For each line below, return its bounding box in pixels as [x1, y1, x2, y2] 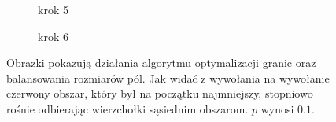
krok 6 [38, 28, 68, 44]
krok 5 [38, 2, 68, 17]
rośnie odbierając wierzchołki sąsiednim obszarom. [6, 100, 249, 116]
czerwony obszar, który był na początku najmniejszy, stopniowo [6, 85, 313, 102]
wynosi [260, 100, 294, 116]
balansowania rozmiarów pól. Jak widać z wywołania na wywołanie [6, 69, 330, 86]
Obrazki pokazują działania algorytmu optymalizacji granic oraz [6, 54, 316, 71]
